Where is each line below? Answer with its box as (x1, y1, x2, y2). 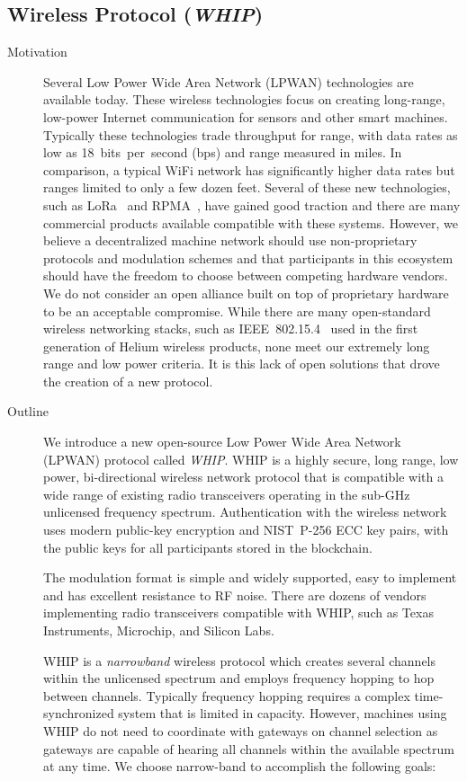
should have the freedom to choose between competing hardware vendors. (43, 266, 448, 285)
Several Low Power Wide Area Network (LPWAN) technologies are (43, 72, 414, 91)
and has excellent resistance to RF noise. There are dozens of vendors (43, 585, 427, 604)
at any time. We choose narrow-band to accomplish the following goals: (43, 757, 436, 776)
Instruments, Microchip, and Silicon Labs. (43, 621, 274, 640)
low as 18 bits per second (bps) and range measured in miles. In (43, 143, 402, 162)
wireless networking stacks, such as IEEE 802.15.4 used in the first (43, 319, 418, 338)
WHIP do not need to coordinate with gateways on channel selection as (43, 721, 438, 740)
